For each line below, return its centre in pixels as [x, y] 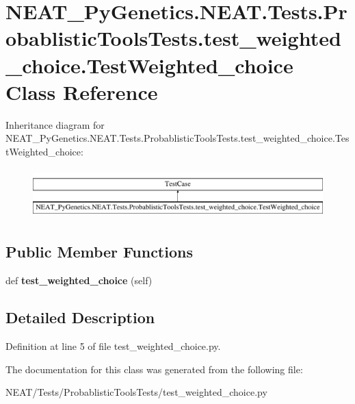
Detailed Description [80, 317]
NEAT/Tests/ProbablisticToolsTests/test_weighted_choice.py [136, 392]
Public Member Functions [99, 252]
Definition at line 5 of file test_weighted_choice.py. [113, 346]
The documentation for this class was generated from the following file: [154, 369]
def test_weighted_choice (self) [79, 280]
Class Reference [82, 91]
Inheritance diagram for [55, 124]
